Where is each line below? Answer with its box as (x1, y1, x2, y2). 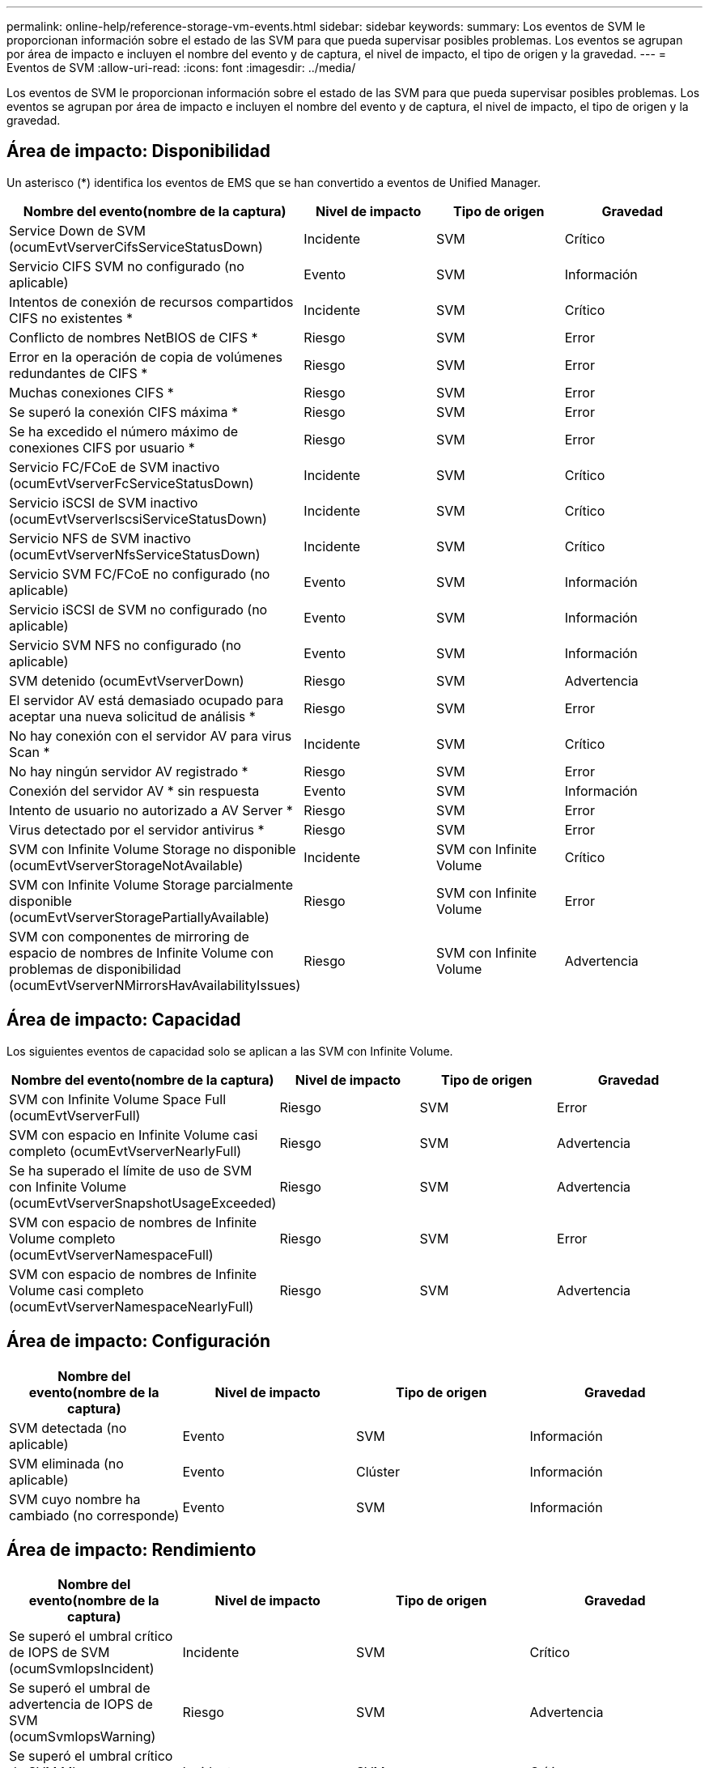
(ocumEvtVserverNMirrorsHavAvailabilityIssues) (9, 976, 301, 993)
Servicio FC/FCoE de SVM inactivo (9, 458, 220, 475)
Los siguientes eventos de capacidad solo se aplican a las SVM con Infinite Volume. (6, 1043, 453, 1058)
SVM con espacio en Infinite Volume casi (9, 1126, 258, 1143)
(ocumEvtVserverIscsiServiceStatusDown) (9, 510, 267, 527)
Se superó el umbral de (9, 1680, 151, 1697)
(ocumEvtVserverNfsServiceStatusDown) (9, 546, 261, 563)
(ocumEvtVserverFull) (9, 1107, 141, 1124)
